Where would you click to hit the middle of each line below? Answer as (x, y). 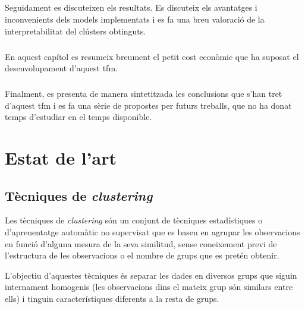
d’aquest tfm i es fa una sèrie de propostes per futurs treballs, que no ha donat (148, 105)
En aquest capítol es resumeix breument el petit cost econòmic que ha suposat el (152, 56)
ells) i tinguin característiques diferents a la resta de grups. (112, 299)
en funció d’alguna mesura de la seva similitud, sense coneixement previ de (141, 243)
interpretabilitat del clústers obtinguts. (76, 31)
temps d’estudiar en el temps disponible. (78, 117)
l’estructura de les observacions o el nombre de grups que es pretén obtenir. (142, 255)
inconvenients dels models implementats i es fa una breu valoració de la (135, 19)
